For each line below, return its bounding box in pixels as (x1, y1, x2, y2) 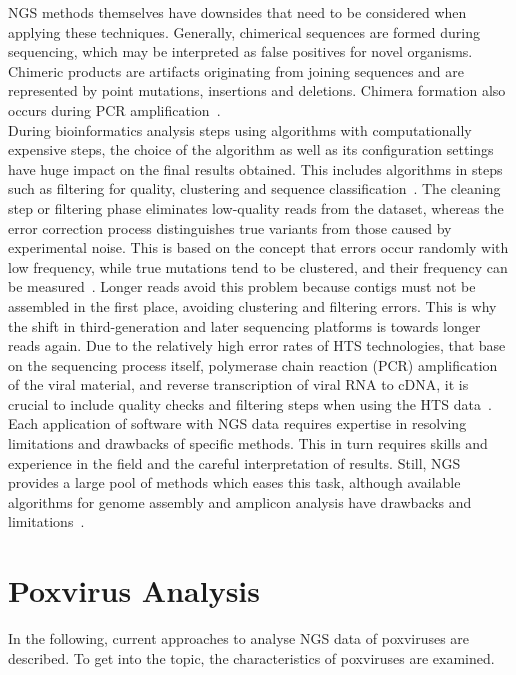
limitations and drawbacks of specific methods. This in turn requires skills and (8, 433, 488, 454)
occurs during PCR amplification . (8, 99, 221, 120)
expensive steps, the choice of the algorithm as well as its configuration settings (8, 139, 494, 160)
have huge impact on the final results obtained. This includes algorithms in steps (8, 158, 503, 179)
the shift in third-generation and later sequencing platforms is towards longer (8, 315, 481, 336)
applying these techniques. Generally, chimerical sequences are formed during (8, 21, 480, 42)
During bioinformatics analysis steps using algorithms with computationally (8, 119, 472, 140)
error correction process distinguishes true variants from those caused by (8, 217, 452, 238)
